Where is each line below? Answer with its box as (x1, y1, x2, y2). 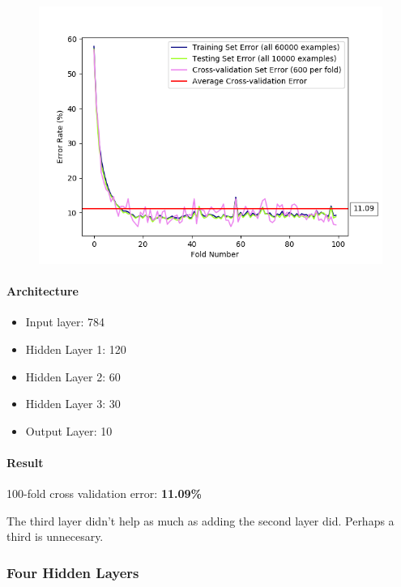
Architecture (6, 283, 79, 300)
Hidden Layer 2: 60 (25, 368, 121, 385)
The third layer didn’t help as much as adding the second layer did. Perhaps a (6, 512, 395, 529)
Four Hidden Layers (6, 562, 139, 582)
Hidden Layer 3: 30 (25, 395, 121, 412)
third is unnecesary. (6, 528, 104, 545)
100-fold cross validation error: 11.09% (6, 485, 202, 502)
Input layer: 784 (25, 313, 105, 330)
